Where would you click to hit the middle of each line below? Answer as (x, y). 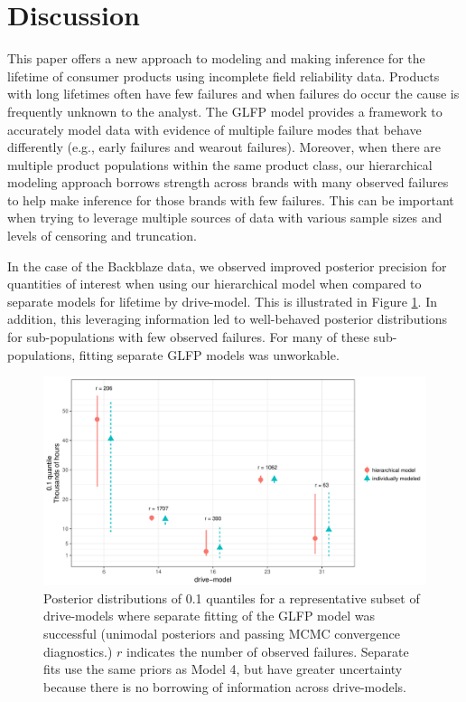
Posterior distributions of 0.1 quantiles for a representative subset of (232, 598)
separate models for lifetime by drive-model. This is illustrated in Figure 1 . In (223, 301)
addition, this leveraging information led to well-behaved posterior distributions (228, 319)
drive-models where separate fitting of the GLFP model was (209, 616)
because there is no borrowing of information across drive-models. (225, 686)
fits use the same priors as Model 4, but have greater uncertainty (223, 669)
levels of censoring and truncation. (102, 236)
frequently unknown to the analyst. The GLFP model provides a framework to (225, 111)
